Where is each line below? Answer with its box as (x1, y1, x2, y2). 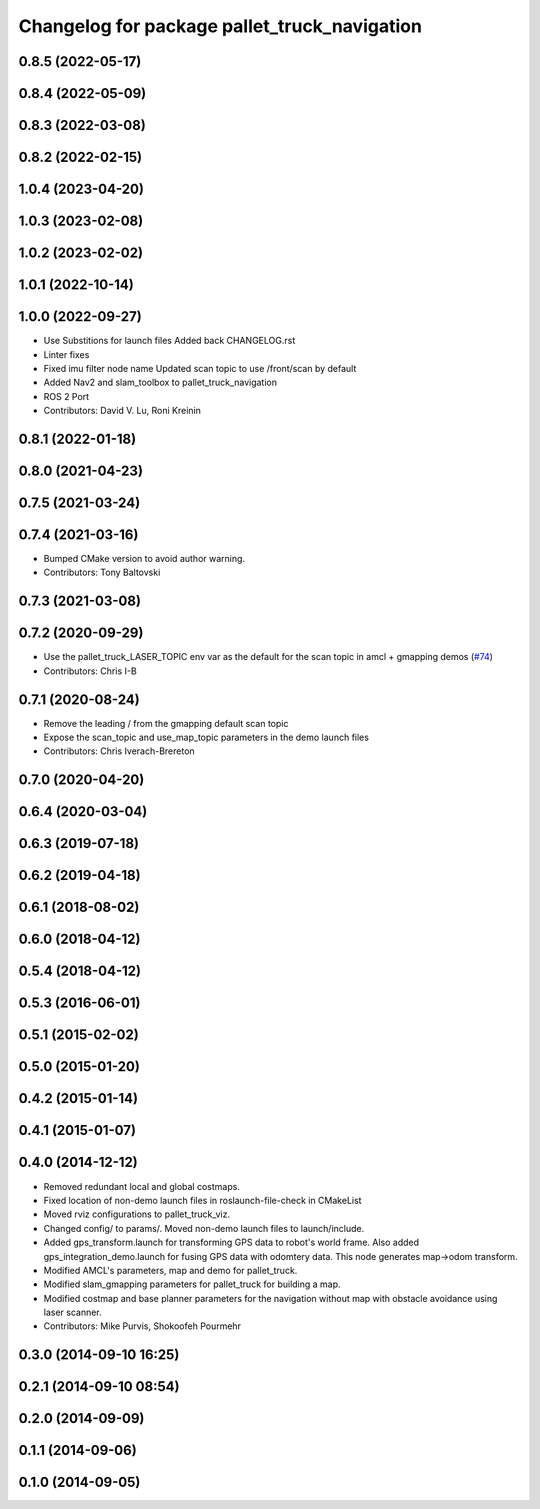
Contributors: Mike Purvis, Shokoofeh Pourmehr (43, 1320, 242, 1332)
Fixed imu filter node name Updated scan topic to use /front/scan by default (43, 362, 357, 374)
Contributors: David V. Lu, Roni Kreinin (43, 405, 202, 417)
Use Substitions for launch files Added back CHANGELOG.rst (43, 335, 296, 347)
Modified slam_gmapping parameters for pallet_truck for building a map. (43, 1278, 341, 1290)
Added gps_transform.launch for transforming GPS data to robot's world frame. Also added (43, 1236, 420, 1249)
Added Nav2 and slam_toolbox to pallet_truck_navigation (43, 376, 278, 389)
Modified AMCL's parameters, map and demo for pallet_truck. (43, 1264, 298, 1276)
